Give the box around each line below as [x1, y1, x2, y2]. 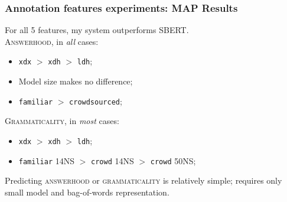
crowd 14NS [91, 154, 134, 167]
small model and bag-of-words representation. [5, 185, 169, 198]
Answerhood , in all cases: [5, 35, 99, 47]
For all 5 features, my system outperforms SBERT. [5, 24, 189, 36]
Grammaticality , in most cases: [5, 115, 119, 127]
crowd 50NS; [150, 154, 196, 167]
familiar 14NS [18, 154, 75, 167]
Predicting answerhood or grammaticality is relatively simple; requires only [5, 174, 282, 187]
